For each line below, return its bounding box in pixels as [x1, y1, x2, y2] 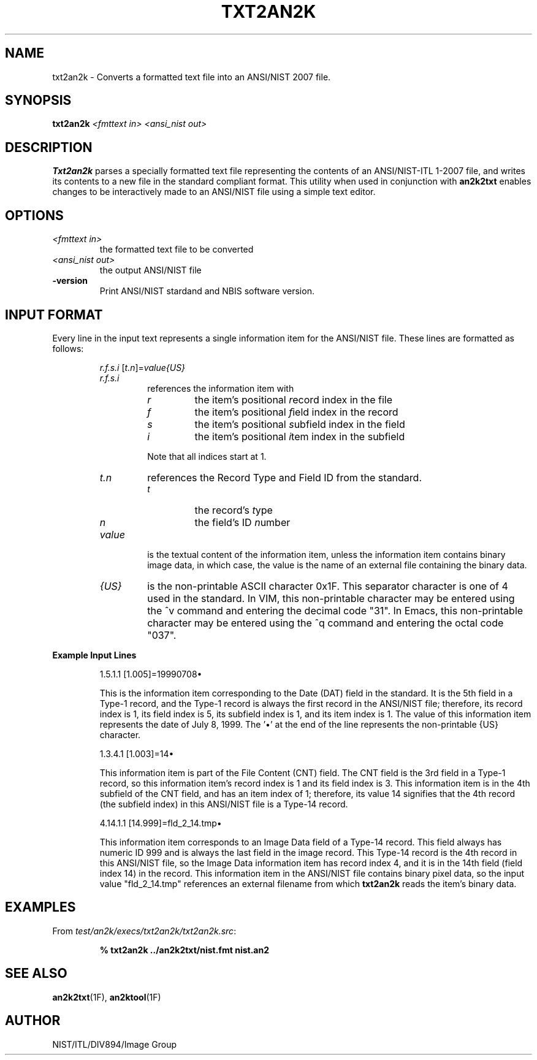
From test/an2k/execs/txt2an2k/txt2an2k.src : [52, 925, 237, 936]
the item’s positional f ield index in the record [194, 405, 398, 418]
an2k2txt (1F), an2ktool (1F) [52, 991, 161, 1002]
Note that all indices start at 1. [147, 451, 267, 462]
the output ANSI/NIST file [99, 265, 202, 276]
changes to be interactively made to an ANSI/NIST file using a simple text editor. [52, 186, 376, 197]
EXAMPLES [5, 899, 76, 915]
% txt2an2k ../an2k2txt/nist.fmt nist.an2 [99, 944, 269, 955]
